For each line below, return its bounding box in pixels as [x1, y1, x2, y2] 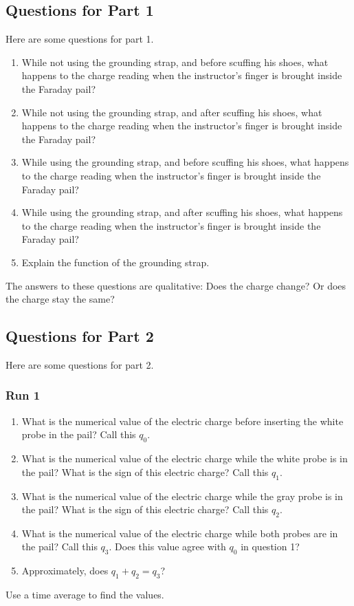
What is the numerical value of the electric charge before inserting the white [21, 413, 344, 428]
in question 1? [241, 539, 300, 554]
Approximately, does [21, 563, 109, 578]
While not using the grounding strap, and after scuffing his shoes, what [21, 105, 322, 119]
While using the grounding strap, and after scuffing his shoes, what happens [21, 205, 343, 219]
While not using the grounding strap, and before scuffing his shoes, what [21, 54, 329, 69]
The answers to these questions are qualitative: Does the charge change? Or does [5, 278, 346, 292]
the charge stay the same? [5, 292, 115, 306]
